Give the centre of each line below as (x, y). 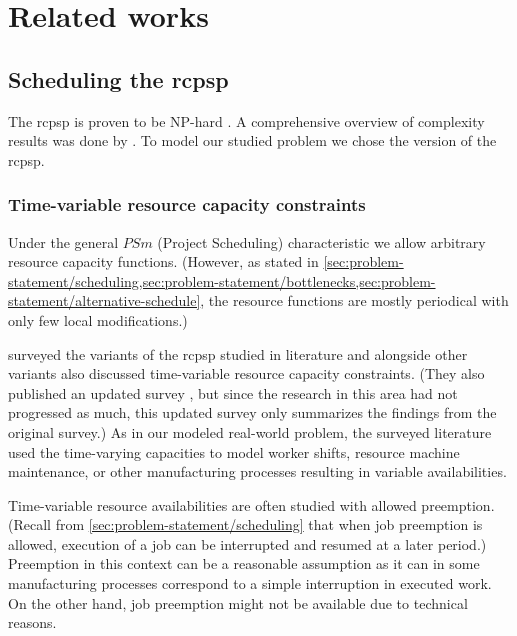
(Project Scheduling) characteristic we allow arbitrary (321, 241)
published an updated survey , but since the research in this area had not (233, 392)
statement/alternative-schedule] (104, 300)
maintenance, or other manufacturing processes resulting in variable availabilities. (257, 471)
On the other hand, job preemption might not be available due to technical (238, 602)
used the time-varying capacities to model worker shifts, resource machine (234, 451)
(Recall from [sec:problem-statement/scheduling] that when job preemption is (245, 524)
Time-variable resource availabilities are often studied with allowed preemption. (251, 504)
